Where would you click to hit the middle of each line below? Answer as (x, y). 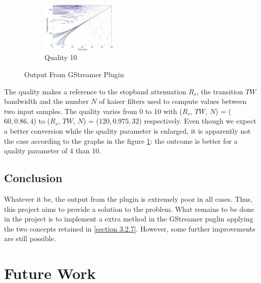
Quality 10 (61, 57)
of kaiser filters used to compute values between (173, 101)
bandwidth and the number (46, 101)
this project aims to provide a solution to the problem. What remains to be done (129, 209)
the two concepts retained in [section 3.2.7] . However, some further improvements (130, 228)
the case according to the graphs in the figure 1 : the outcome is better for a (121, 140)
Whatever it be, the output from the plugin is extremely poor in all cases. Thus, (128, 199)
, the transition (220, 91)
